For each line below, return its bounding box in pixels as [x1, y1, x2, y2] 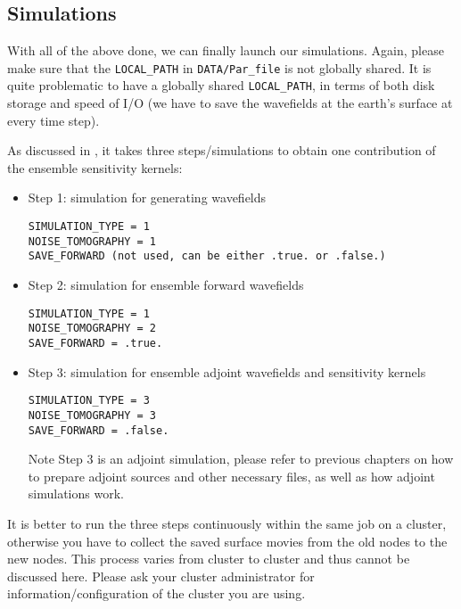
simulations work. [28, 484, 124, 503]
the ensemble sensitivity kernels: [7, 158, 183, 177]
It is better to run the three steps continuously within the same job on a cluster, [7, 514, 447, 532]
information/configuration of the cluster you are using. [7, 584, 306, 603]
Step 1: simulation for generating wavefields [28, 188, 267, 207]
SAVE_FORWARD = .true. [28, 336, 163, 350]
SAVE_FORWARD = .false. [28, 424, 169, 437]
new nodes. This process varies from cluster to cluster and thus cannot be [7, 549, 410, 568]
